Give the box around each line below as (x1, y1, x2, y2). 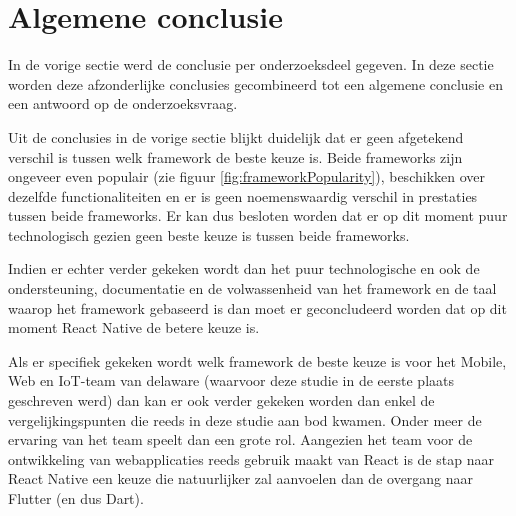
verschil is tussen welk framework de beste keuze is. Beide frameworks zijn (8, 146, 463, 167)
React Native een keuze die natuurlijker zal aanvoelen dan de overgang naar (8, 468, 474, 489)
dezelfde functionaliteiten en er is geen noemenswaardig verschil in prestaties (8, 185, 478, 206)
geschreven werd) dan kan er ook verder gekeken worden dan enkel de (8, 390, 435, 411)
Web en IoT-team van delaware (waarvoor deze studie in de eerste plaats (8, 370, 454, 391)
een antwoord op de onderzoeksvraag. (8, 93, 238, 114)
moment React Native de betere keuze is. (8, 317, 260, 338)
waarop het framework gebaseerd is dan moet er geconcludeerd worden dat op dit (8, 297, 507, 318)
